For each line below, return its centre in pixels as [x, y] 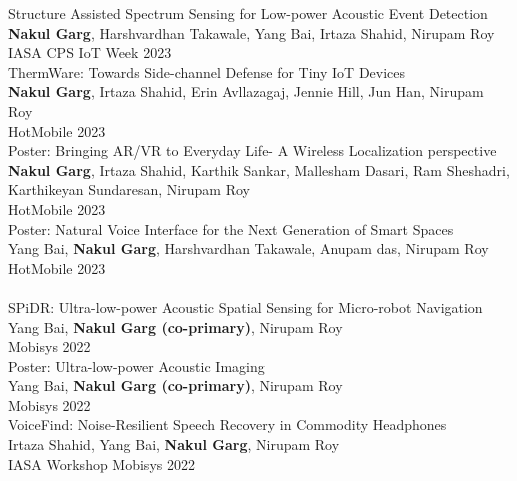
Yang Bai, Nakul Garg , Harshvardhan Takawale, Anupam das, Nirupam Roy [248, 248]
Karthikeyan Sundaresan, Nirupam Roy [129, 189]
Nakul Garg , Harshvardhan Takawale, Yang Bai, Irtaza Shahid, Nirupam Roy [251, 32]
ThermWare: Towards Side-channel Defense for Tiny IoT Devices [207, 71]
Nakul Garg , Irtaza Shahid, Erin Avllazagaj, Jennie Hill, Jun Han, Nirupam [246, 91]
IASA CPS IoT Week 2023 [90, 52]
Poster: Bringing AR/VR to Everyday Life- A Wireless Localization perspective [252, 150]
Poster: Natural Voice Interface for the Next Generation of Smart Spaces [231, 228]
